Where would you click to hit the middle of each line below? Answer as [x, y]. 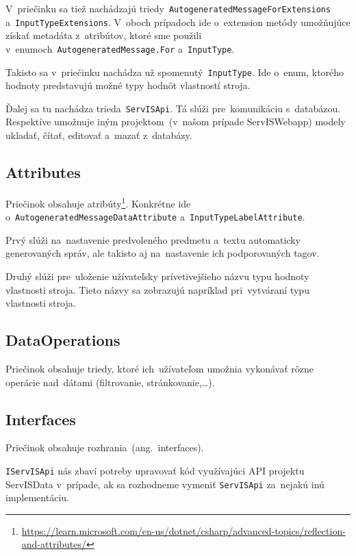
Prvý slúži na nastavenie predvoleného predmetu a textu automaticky [153, 239]
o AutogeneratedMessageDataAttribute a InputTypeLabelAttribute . [155, 217]
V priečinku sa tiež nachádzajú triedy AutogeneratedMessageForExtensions [168, 8]
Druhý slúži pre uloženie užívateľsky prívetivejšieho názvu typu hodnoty [157, 276]
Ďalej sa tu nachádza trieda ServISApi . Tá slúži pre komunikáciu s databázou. [173, 108]
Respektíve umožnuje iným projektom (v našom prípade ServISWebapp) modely [176, 122]
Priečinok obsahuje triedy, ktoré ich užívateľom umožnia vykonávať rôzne [160, 368]
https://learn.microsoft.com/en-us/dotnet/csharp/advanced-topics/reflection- [183, 530]
